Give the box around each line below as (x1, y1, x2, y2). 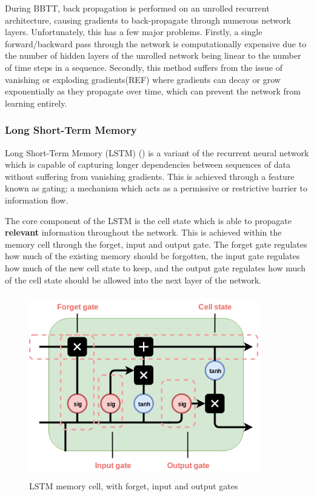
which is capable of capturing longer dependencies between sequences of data (5, 158, 290, 171)
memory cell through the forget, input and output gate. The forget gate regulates (5, 237, 307, 250)
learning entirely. (5, 96, 67, 109)
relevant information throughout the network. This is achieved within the (5, 226, 282, 239)
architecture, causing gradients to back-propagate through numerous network (5, 13, 291, 26)
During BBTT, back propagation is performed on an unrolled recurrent (5, 2, 270, 14)
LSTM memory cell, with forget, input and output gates (29, 480, 238, 492)
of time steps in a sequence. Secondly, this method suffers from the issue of (5, 61, 282, 73)
